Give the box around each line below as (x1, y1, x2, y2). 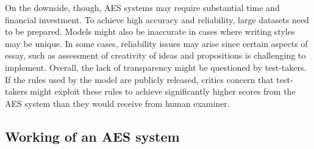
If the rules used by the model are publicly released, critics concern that (5, 73, 274, 85)
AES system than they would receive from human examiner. (5, 96, 230, 109)
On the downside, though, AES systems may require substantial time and (5, 1, 280, 13)
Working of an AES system (5, 126, 180, 145)
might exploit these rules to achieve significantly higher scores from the (30, 85, 296, 98)
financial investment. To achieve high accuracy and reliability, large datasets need (5, 13, 309, 26)
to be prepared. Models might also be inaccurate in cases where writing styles (5, 25, 295, 38)
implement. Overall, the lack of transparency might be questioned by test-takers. (5, 60, 307, 73)
